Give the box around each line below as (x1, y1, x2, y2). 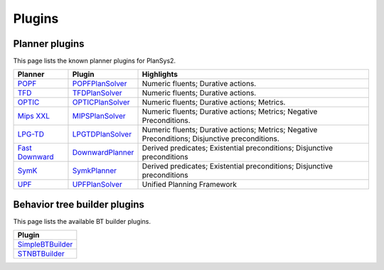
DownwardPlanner (72, 148, 134, 158)
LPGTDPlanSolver (72, 129, 132, 139)
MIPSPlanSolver (72, 111, 126, 121)
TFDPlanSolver (72, 88, 122, 98)
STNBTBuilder (17, 249, 65, 259)
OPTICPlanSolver (72, 97, 131, 107)
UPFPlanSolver (72, 180, 122, 190)
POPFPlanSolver (72, 79, 127, 89)
